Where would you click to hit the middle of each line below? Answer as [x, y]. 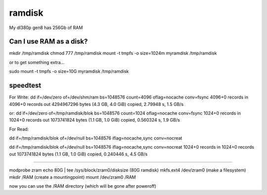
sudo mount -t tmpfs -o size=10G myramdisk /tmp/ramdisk [69, 71]
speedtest [25, 85]
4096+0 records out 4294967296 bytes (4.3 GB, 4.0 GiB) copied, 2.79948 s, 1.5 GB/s [96, 104]
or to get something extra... [37, 62]
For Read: [19, 129]
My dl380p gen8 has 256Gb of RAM [46, 28]
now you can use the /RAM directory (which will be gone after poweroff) [83, 186]
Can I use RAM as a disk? [48, 42]
